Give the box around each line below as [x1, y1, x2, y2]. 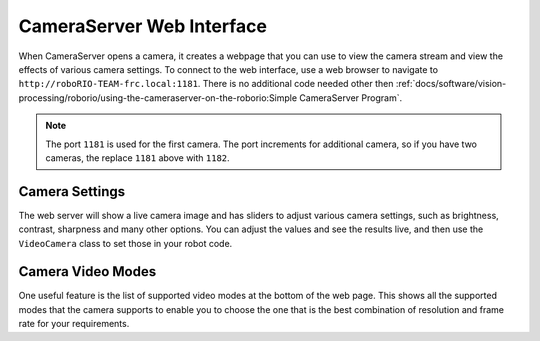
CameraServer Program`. [299, 91, 403, 104]
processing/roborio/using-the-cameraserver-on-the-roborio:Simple [18, 91, 298, 104]
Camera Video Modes [18, 263, 157, 280]
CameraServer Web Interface [18, 15, 267, 37]
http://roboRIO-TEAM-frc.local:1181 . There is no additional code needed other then [18, 78, 394, 90]
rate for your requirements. [18, 318, 130, 330]
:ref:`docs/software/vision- [395, 78, 507, 90]
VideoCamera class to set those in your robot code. [18, 237, 233, 249]
